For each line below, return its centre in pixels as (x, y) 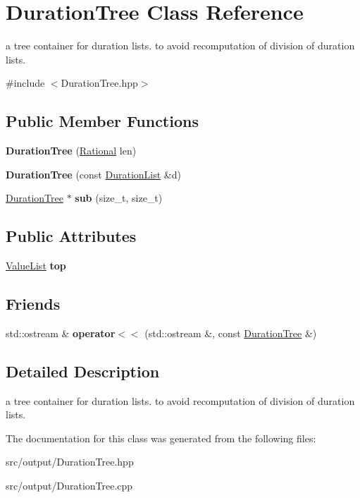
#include (25, 83)
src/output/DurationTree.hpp (70, 462)
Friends (33, 304)
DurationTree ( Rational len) (71, 151)
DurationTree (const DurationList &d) (93, 174)
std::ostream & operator (61, 333)
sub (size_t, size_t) (119, 198)
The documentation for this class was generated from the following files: (161, 438)
